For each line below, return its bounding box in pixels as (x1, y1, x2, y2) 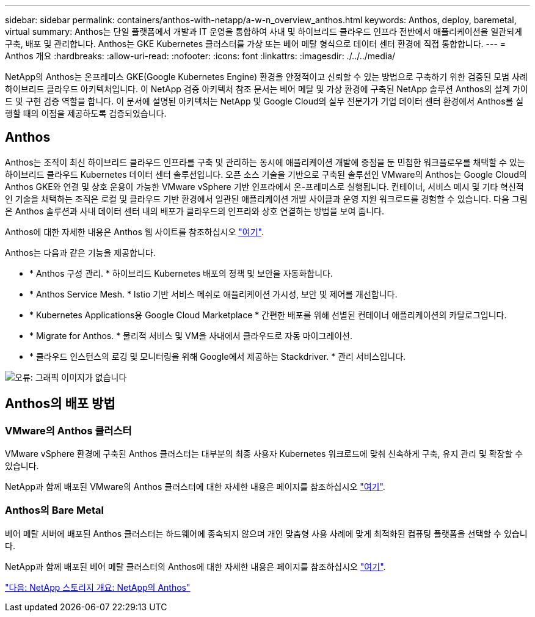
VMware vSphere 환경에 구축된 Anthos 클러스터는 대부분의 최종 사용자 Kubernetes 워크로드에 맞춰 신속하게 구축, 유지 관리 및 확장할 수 (5, 448, 523, 459)
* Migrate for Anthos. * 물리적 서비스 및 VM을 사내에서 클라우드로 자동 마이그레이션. (29, 330, 353, 341)
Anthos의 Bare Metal (5, 504, 104, 517)
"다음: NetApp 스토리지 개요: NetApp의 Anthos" (5, 582, 191, 593)
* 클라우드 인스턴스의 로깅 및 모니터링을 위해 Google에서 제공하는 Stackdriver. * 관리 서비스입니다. (29, 351, 406, 362)
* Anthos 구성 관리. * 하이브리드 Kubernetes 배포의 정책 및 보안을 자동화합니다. (29, 268, 333, 279)
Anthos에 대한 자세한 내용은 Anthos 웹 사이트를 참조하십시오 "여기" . (5, 226, 264, 237)
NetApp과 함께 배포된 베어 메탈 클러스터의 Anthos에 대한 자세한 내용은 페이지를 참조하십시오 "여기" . (5, 561, 386, 572)
